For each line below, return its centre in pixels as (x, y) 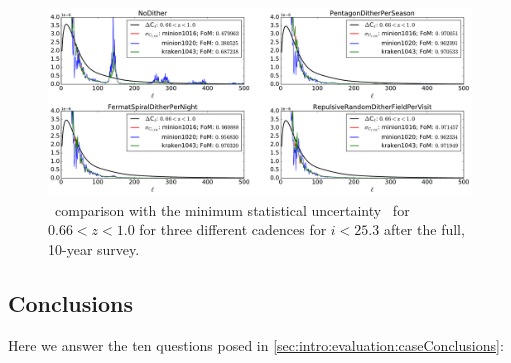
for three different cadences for (233, 229)
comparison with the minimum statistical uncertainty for (232, 209)
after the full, (424, 229)
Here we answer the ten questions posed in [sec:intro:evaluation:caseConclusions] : (256, 344)
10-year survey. (94, 248)
